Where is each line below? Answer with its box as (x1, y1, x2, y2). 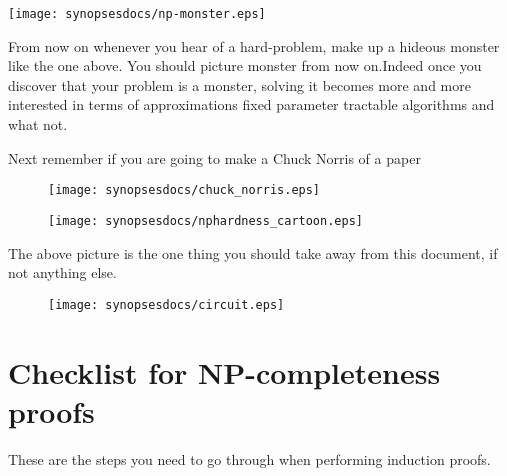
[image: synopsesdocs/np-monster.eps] (8, 7, 266, 21)
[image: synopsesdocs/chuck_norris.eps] (48, 183, 321, 198)
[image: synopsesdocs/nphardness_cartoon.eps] (48, 213, 363, 228)
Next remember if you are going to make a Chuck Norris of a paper (8, 147, 421, 168)
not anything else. (8, 262, 117, 283)
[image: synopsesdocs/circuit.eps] (48, 297, 285, 312)
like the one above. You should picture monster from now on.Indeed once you (8, 55, 482, 76)
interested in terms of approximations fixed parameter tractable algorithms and (8, 94, 495, 115)
